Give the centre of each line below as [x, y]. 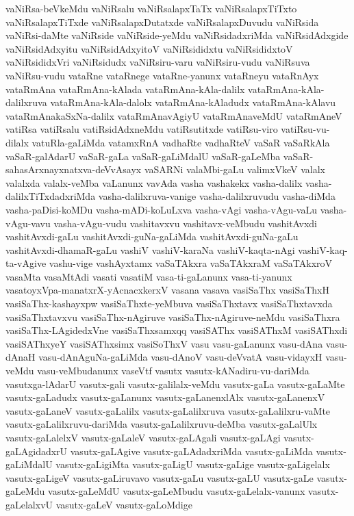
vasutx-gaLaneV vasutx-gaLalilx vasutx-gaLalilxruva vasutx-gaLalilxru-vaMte [168, 410]
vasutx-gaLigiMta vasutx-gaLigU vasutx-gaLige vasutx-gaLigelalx [193, 464]
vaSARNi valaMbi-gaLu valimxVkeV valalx [235, 169]
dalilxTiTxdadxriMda [51, 196]
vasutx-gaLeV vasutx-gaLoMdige [124, 504]
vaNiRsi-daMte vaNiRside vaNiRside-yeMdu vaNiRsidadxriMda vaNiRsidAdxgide [177, 35]
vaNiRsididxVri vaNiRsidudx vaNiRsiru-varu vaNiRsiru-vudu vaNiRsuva [158, 62]
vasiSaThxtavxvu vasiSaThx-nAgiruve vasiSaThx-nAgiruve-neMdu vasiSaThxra [173, 317]
